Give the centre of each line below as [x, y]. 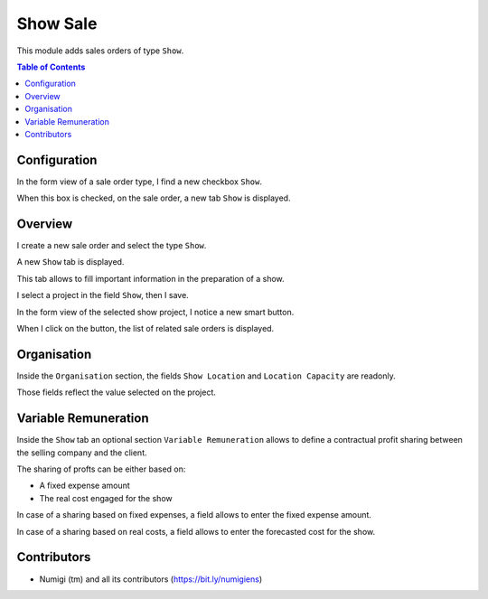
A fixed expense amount [84, 486]
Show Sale [57, 23]
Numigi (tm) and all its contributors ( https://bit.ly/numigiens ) [151, 579]
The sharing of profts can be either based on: [101, 469]
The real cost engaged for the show [106, 498]
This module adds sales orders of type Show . [100, 51]
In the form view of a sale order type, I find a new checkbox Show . [139, 182]
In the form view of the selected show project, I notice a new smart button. [155, 312]
